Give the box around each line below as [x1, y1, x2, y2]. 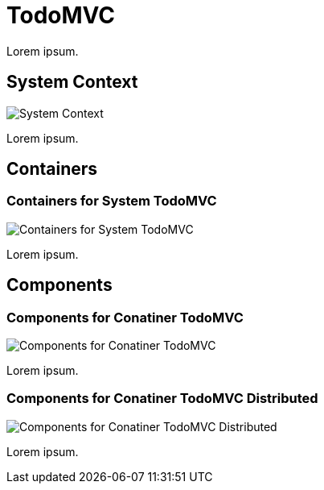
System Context [6, 72, 138, 93]
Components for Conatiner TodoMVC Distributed [6, 390, 318, 407]
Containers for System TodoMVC [6, 193, 217, 210]
